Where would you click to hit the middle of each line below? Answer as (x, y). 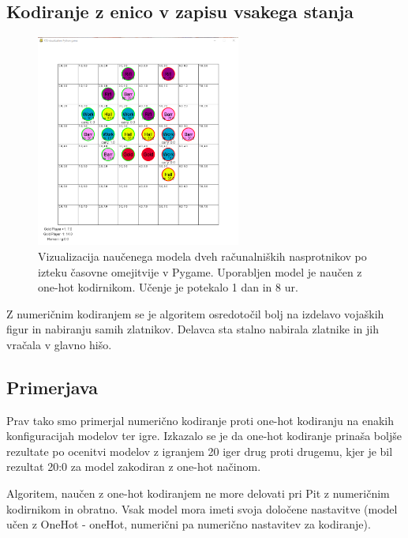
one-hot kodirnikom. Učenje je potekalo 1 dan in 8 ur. (168, 287)
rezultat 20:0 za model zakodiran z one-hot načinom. (134, 467)
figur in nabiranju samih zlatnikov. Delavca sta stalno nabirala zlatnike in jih (193, 329)
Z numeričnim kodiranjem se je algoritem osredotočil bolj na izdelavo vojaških (195, 313)
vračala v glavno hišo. (59, 344)
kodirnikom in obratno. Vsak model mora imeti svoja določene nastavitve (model (202, 508)
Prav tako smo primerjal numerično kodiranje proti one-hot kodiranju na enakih (200, 420)
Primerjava (52, 387)
